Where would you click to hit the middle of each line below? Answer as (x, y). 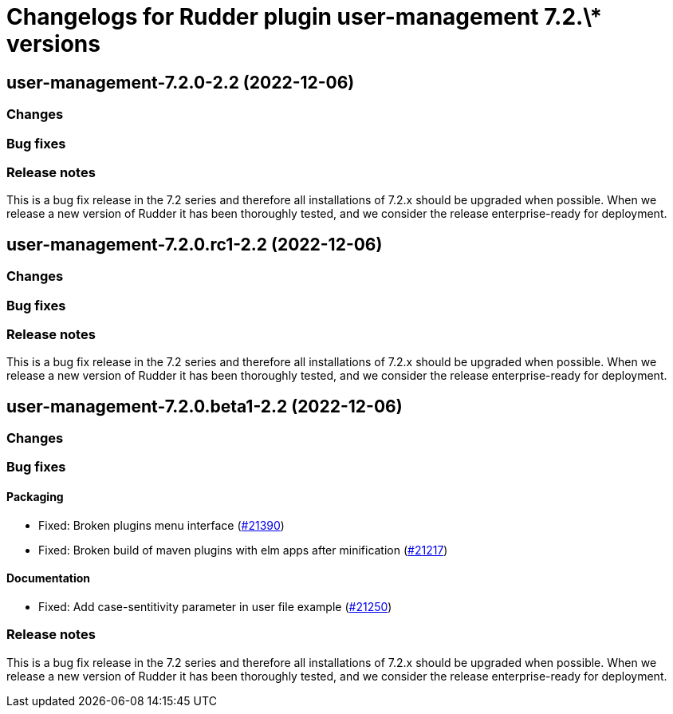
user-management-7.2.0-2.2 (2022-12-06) (181, 82)
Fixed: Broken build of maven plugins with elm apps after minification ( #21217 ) (243, 550)
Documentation (49, 578)
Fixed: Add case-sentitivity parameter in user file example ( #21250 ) (215, 606)
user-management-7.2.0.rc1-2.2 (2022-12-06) (195, 244)
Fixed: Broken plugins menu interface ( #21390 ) (161, 525)
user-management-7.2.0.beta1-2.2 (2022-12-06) (205, 406)
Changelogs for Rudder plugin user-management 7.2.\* (305, 17)
